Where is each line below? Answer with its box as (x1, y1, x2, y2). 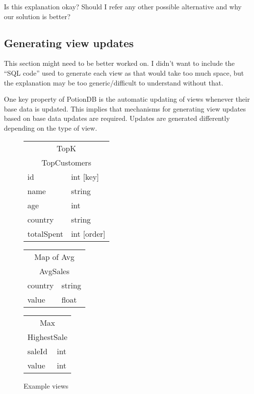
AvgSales (39, 265, 70, 277)
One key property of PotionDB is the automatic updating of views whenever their (4, 94, 250, 104)
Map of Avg (34, 251, 75, 262)
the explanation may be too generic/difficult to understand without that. (4, 77, 224, 87)
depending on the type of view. (4, 122, 97, 133)
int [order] (71, 227, 105, 239)
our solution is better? (4, 11, 71, 21)
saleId (27, 345, 48, 357)
